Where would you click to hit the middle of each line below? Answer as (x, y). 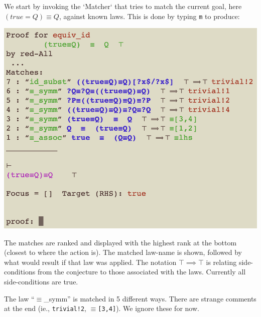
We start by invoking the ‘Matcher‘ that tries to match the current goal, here (123, 6)
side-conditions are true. (41, 281)
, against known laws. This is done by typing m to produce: (149, 16)
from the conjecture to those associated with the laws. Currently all (142, 272)
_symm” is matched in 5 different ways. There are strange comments (150, 298)
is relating (221, 262)
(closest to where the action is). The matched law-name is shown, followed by (123, 252)
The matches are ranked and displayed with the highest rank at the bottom (120, 242)
